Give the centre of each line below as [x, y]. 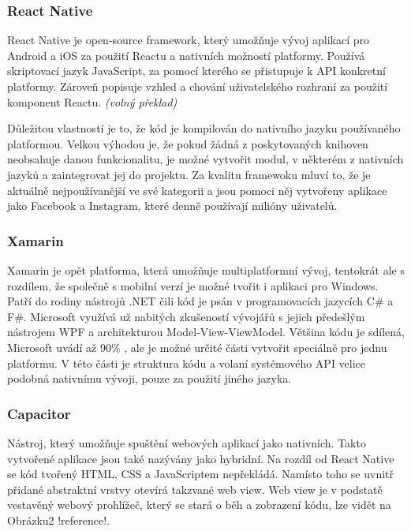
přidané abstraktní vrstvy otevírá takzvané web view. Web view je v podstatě [195, 489]
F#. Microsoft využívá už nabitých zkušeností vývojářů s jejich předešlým [186, 316]
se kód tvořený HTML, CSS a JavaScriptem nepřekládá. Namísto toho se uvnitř [200, 474]
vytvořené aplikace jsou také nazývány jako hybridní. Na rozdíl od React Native [201, 458]
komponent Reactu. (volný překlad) [92, 101]
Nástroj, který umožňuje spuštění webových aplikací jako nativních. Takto [187, 442]
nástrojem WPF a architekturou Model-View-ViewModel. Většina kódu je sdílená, [206, 332]
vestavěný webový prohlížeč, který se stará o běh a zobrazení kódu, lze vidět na [199, 505]
